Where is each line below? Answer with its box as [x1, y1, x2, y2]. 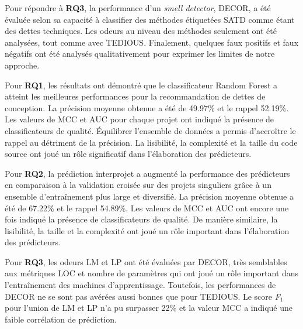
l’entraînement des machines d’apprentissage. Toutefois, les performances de [5, 279, 276, 291]
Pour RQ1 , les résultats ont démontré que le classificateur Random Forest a [5, 78, 277, 91]
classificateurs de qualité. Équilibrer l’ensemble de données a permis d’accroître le [5, 124, 296, 136]
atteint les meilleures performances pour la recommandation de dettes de [5, 90, 266, 102]
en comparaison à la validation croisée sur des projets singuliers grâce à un [5, 179, 271, 191]
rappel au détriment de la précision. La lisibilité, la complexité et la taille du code [5, 136, 298, 148]
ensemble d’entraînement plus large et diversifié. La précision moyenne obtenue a [5, 190, 294, 202]
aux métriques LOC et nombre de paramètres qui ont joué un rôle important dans [5, 267, 299, 279]
